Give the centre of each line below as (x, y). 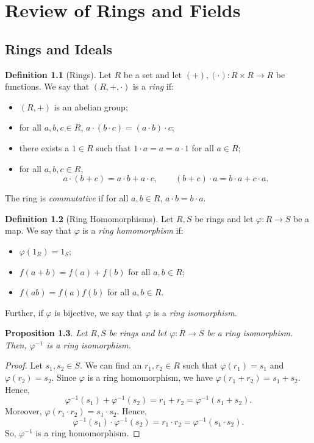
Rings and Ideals (59, 49)
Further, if (24, 312)
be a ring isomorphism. (250, 333)
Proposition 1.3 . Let (46, 333)
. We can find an (111, 365)
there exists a (44, 147)
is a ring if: (153, 86)
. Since (64, 377)
